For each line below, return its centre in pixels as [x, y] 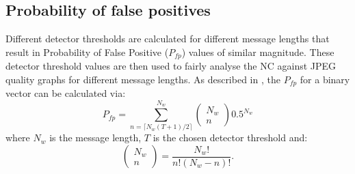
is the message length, [95, 137]
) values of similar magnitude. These [258, 52]
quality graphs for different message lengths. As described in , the [143, 79]
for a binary [325, 79]
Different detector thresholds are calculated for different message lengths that [168, 39]
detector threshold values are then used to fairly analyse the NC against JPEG [171, 66]
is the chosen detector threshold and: [230, 137]
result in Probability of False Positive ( [87, 52]
